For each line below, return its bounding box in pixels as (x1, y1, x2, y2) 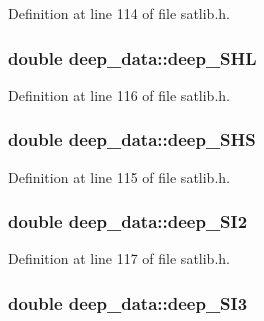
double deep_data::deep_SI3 (8, 290, 248, 315)
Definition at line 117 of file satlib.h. (8, 248, 230, 269)
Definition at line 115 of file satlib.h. (8, 166, 230, 187)
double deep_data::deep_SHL (8, 45, 257, 70)
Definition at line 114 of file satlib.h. (8, 3, 230, 23)
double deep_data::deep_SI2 (8, 209, 248, 234)
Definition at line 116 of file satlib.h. (8, 84, 230, 105)
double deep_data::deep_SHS (8, 127, 256, 152)
